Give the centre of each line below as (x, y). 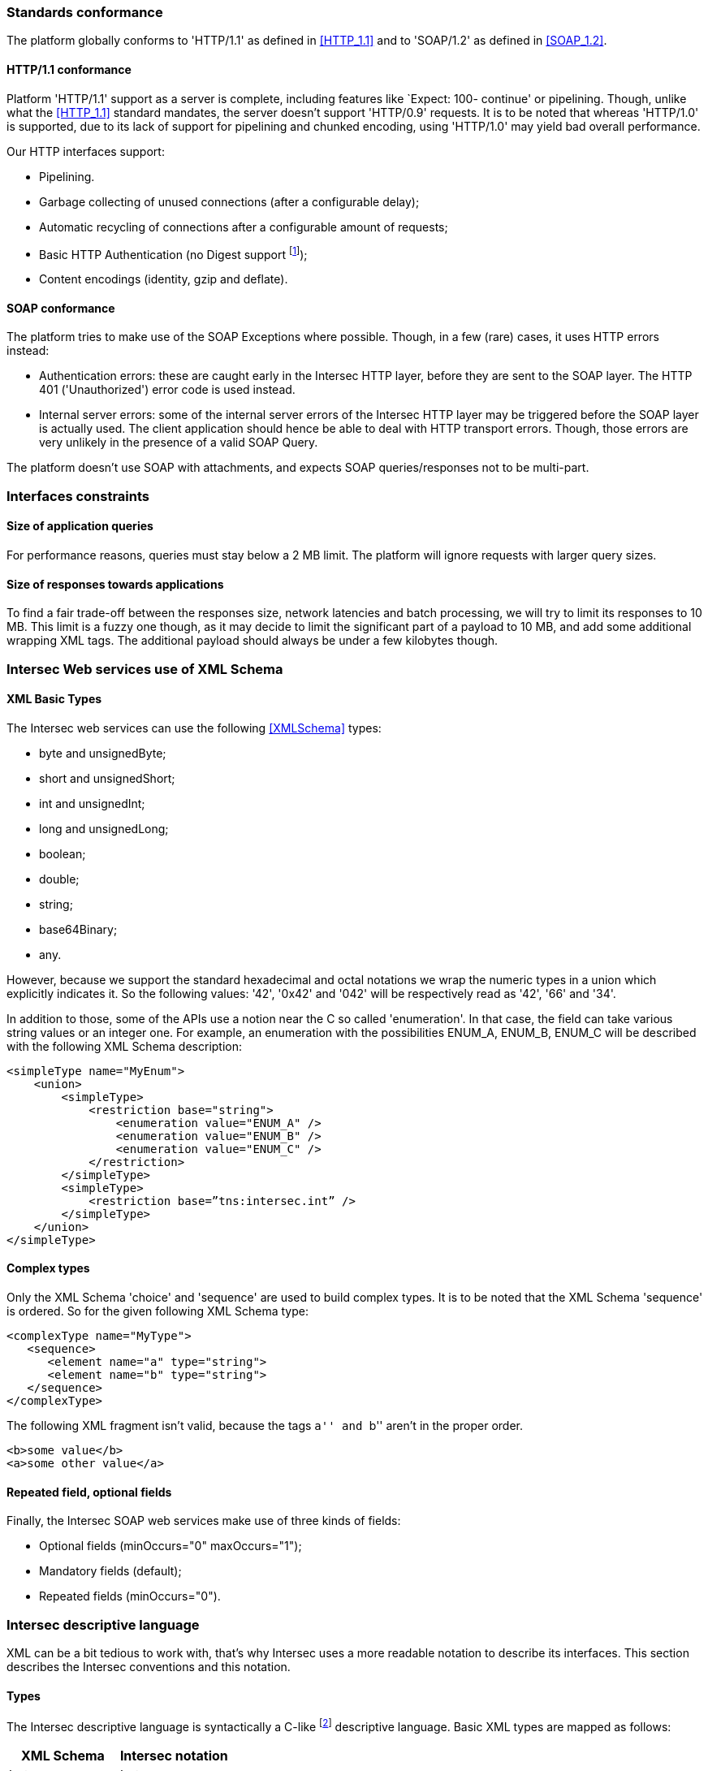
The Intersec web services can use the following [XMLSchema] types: (194, 728)
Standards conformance (85, 12)
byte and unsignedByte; (103, 753)
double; (59, 879)
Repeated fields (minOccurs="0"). (130, 1596)
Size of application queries (80, 526)
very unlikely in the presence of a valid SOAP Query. (179, 443)
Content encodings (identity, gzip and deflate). (164, 279)
